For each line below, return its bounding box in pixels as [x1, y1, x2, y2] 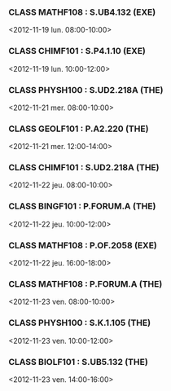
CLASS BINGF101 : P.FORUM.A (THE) [8, 200, 156, 212]
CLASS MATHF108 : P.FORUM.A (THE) [8, 279, 163, 289]
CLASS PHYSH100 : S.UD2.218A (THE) [8, 84, 164, 95]
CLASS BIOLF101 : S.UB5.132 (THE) [8, 356, 148, 367]
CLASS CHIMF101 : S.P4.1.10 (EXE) [8, 46, 147, 57]
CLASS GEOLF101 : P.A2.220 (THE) [8, 123, 149, 134]
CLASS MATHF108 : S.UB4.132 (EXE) [8, 7, 156, 18]
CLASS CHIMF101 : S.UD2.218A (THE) [8, 162, 160, 174]
